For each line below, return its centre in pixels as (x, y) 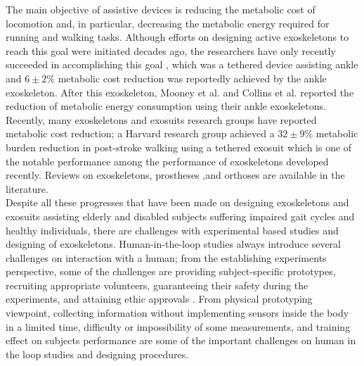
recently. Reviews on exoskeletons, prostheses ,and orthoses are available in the (175, 175)
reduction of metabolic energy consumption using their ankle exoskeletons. (166, 106)
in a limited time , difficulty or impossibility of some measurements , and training (178, 326)
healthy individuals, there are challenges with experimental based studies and (172, 230)
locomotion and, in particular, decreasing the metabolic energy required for (168, 23)
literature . (27, 188)
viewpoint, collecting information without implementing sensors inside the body (177, 313)
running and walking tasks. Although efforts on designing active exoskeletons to (177, 37)
